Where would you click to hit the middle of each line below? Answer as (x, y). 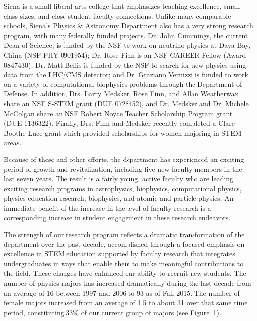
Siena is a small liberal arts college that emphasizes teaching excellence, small (122, 6)
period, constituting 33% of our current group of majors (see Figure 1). (113, 312)
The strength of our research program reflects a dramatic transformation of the (124, 234)
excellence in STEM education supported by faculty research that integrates (120, 254)
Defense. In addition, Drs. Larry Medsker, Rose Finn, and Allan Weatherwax (121, 94)
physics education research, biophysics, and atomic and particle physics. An (119, 198)
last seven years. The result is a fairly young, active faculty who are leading (119, 179)
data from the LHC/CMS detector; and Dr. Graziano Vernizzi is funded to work (126, 74)
